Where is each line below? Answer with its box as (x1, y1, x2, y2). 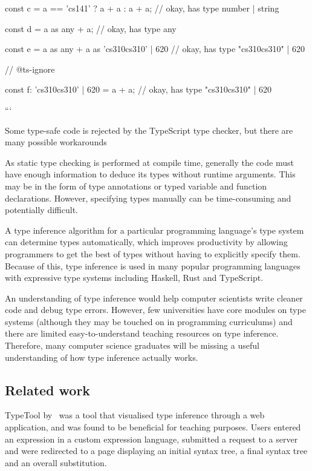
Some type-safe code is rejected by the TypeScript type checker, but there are (5, 124, 293, 136)
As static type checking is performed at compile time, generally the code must (5, 156, 294, 168)
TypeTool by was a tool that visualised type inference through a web (5, 409, 265, 421)
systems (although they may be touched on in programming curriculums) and (5, 315, 293, 328)
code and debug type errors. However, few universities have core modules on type (5, 303, 306, 316)
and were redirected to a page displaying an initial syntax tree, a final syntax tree (5, 444, 308, 457)
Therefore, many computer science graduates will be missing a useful (5, 339, 259, 352)
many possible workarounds (5, 136, 107, 148)
